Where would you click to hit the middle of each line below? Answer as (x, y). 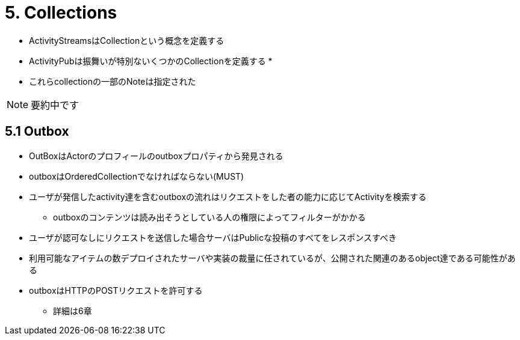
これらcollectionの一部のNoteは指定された (113, 81)
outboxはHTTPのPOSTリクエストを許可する (116, 290)
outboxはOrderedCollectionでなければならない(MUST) (137, 176)
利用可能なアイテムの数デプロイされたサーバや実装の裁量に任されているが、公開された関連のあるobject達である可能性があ (272, 258)
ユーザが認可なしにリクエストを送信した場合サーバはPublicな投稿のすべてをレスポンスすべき (213, 237)
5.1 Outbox (37, 132)
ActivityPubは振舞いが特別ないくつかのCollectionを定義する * (151, 61)
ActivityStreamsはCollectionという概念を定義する (127, 40)
